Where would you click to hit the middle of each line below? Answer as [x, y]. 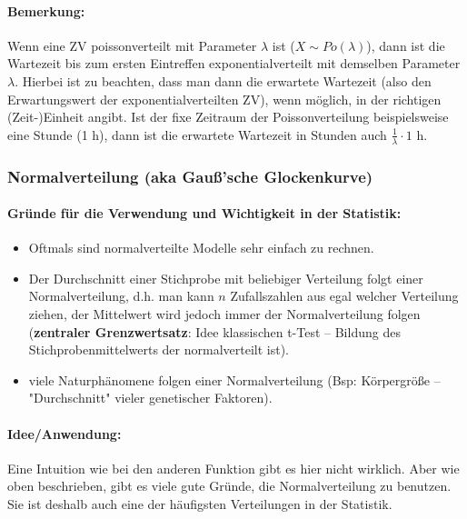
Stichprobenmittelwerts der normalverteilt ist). [159, 349]
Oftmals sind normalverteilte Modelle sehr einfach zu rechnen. [201, 248]
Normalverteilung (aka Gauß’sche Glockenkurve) [190, 176]
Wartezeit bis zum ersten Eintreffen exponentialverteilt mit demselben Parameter [234, 63]
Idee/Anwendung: [65, 433]
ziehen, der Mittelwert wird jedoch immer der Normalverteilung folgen [224, 314]
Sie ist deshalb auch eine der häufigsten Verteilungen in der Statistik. [200, 503]
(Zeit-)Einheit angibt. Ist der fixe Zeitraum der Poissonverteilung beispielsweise [228, 117]
